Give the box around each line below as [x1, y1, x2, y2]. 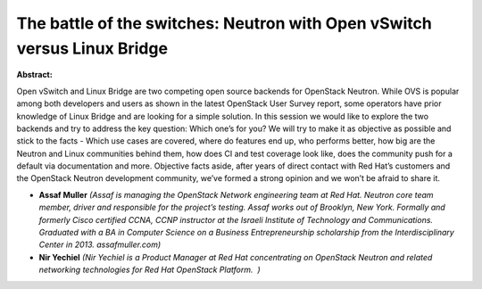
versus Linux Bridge [16, 38, 169, 58]
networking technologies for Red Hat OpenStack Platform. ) [38, 264, 261, 276]
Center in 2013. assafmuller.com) [38, 239, 162, 250]
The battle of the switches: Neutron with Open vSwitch [16, 13, 432, 33]
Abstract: [16, 70, 53, 80]
